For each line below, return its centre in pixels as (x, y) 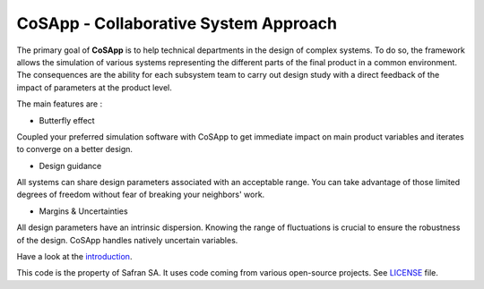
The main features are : (60, 104)
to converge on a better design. (75, 149)
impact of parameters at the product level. (94, 87)
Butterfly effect (67, 120)
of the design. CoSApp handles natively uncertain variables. (127, 240)
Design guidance (70, 166)
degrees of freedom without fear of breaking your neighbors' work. (141, 195)
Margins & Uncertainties (84, 211)
